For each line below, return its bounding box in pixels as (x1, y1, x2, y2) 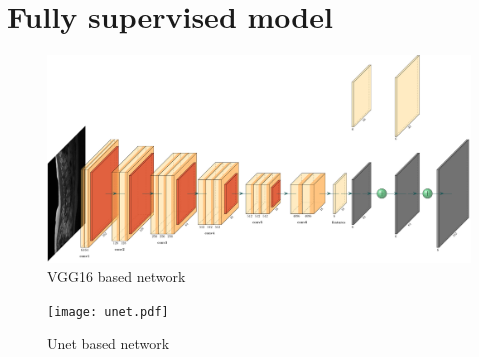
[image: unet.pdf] (47, 304, 169, 319)
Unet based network (47, 333, 170, 354)
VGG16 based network (47, 266, 186, 287)
